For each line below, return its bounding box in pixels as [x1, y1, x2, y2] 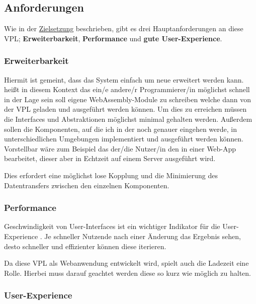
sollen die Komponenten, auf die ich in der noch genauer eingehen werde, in [4, 123, 237, 134]
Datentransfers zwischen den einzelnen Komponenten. [4, 180, 169, 190]
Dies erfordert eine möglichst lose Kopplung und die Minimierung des [4, 170, 218, 180]
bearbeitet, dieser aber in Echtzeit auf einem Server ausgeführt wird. [4, 153, 216, 164]
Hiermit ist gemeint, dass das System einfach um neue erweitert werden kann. [4, 74, 244, 85]
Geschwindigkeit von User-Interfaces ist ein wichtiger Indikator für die [4, 221, 220, 232]
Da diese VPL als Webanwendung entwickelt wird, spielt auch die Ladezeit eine [4, 258, 249, 268]
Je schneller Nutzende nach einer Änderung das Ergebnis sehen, [44, 231, 241, 241]
